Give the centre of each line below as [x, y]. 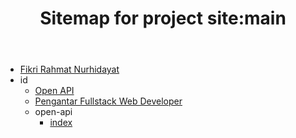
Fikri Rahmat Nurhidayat [69, 69]
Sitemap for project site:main [163, 18]
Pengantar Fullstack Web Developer [108, 101]
